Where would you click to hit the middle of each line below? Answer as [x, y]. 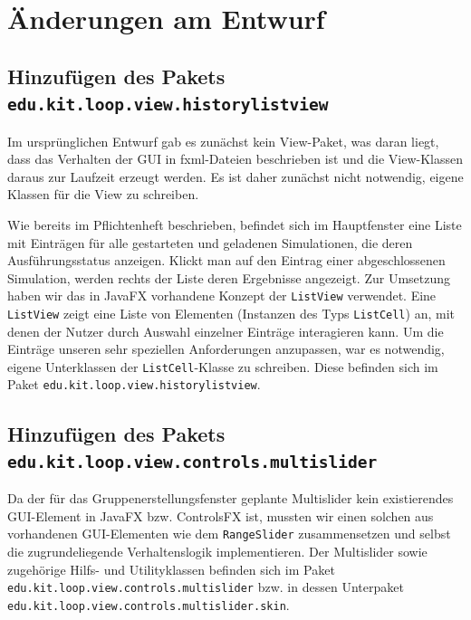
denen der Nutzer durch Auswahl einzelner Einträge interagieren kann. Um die [226, 331]
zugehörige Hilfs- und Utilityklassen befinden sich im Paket [171, 569]
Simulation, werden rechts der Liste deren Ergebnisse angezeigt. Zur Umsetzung [229, 277]
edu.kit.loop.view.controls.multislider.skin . [149, 604]
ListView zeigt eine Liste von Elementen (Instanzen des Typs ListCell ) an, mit [231, 313]
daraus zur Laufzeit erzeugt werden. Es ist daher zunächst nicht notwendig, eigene [235, 176]
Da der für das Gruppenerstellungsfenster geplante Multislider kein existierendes [231, 498]
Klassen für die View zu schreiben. [103, 194]
